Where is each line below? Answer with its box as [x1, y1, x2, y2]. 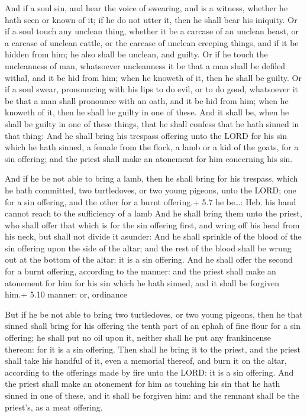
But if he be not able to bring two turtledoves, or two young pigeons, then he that [5, 308, 303, 320]
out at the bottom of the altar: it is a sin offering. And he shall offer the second [5, 253, 293, 266]
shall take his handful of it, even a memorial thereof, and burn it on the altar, [5, 354, 287, 367]
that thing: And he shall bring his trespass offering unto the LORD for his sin [5, 129, 287, 141]
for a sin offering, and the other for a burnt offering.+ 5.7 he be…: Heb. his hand [5, 195, 296, 208]
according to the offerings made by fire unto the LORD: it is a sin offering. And [5, 366, 294, 378]
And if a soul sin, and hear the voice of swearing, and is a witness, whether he [5, 2, 288, 14]
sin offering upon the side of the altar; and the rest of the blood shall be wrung [5, 241, 292, 254]
